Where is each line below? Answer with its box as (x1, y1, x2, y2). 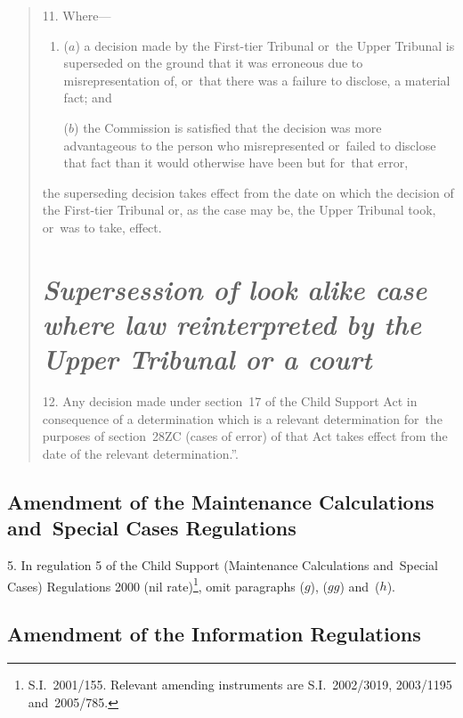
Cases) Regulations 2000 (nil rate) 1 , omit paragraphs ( (7, 574, 305, 595)
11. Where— (42, 6, 111, 24)
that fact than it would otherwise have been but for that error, (63, 153, 409, 172)
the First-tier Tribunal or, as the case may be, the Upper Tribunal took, (42, 200, 436, 219)
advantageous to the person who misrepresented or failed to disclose (63, 135, 436, 154)
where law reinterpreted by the (42, 305, 422, 342)
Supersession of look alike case (42, 270, 427, 307)
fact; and (63, 88, 112, 107)
